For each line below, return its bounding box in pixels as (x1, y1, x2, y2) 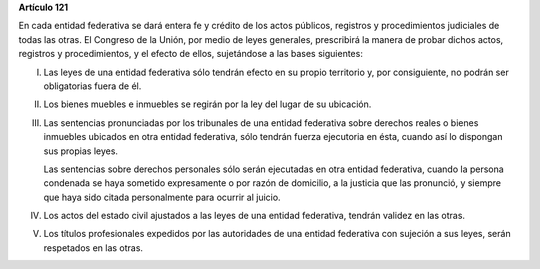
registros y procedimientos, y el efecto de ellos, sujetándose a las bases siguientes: (18, 48, 364, 60)
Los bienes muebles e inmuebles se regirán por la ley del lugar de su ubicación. (43, 98, 372, 110)
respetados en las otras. (43, 241, 144, 254)
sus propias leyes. (43, 145, 119, 157)
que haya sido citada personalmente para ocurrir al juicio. (43, 191, 281, 203)
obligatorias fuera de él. (43, 80, 142, 92)
